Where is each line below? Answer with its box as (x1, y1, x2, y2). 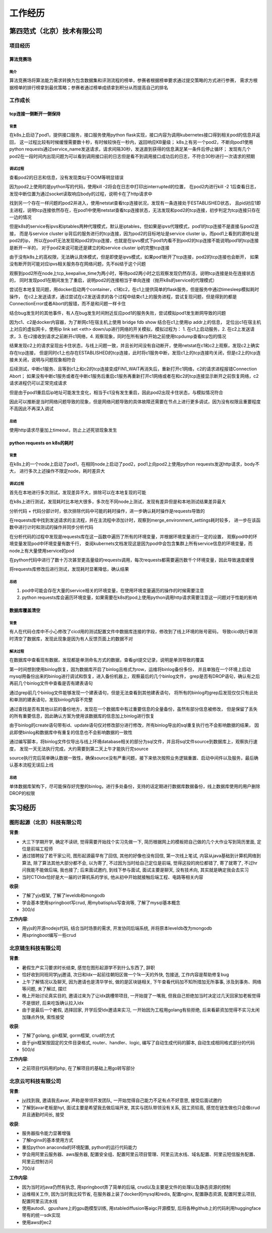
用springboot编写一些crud (22, 932, 77, 938)
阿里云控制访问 (22, 1158, 53, 1164)
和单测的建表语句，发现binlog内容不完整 (9, 697, 93, 703)
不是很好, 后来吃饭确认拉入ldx (22, 999, 84, 1006)
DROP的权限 (9, 790, 35, 797)
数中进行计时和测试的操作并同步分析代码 (9, 524, 93, 530)
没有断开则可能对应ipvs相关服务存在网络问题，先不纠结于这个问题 (9, 261, 146, 267)
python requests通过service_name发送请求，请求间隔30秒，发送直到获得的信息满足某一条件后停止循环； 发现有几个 (9, 146, 251, 152)
